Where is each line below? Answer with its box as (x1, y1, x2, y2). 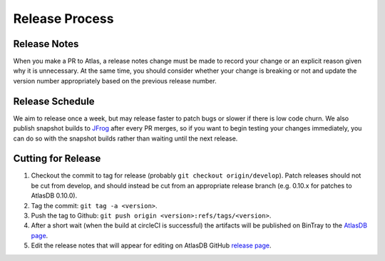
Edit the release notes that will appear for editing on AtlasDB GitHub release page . (31, 241, 272, 250)
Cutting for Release (13, 153, 101, 165)
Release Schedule (13, 95, 96, 107)
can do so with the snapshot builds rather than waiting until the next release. (13, 134, 238, 143)
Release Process (13, 11, 114, 26)
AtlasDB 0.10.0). (31, 191, 78, 200)
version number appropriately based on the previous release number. (13, 76, 217, 85)
